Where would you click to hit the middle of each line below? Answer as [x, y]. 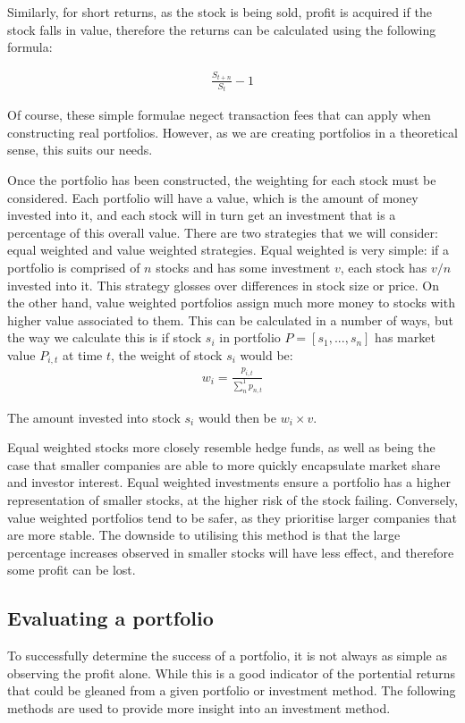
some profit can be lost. [72, 570]
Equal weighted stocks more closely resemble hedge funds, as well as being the [221, 447]
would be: [266, 354]
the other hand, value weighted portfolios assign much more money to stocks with [231, 303]
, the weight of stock [167, 354]
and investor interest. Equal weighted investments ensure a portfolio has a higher [229, 482]
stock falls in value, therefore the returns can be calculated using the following [222, 29]
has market [405, 337]
